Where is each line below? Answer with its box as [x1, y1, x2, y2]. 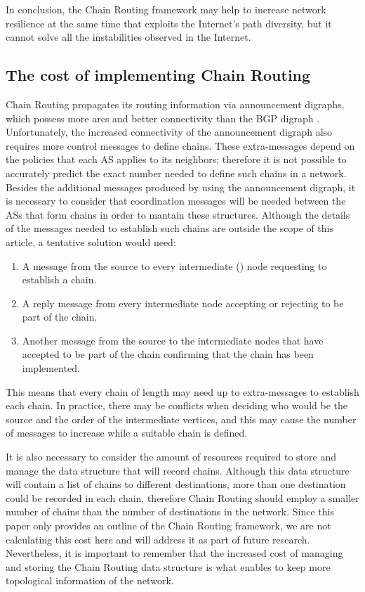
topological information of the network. [6, 573, 174, 588]
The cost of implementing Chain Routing [6, 64, 311, 86]
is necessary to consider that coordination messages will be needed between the [6, 193, 346, 208]
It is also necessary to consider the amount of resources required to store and [6, 449, 337, 464]
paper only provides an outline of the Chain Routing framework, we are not [6, 518, 331, 533]
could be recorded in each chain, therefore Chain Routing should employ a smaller [6, 490, 359, 505]
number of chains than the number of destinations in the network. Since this [6, 504, 334, 519]
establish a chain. [22, 272, 97, 287]
